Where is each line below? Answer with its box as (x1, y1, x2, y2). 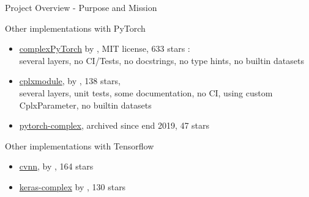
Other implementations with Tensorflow (5, 139, 154, 152)
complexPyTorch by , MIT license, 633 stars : (19, 42, 190, 55)
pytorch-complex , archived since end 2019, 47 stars (19, 119, 210, 132)
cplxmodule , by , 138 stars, (19, 74, 121, 87)
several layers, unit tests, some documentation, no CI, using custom (19, 86, 273, 99)
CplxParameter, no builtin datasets (19, 98, 152, 111)
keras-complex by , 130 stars (19, 180, 126, 193)
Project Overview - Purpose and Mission (5, 1, 157, 13)
